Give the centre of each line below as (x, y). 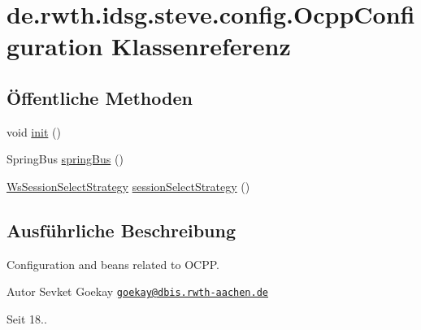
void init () (34, 131)
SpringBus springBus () (65, 159)
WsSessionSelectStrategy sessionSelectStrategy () (128, 186)
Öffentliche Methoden (100, 97)
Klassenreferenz (201, 46)
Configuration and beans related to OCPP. (113, 264)
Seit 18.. (27, 319)
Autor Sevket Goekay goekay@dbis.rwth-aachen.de (137, 291)
